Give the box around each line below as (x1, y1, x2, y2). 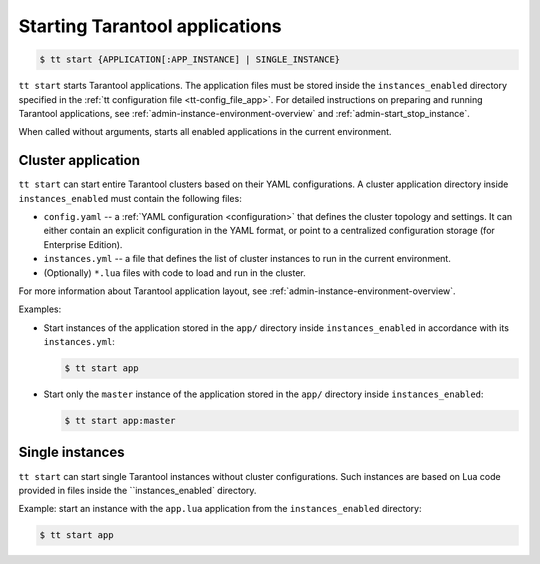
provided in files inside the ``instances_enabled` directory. (18, 484, 257, 496)
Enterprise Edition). (43, 238, 123, 250)
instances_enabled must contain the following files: (18, 192, 242, 204)
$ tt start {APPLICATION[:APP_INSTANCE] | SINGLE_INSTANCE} (39, 54, 341, 65)
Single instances (18, 444, 125, 461)
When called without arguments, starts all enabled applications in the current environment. (18, 126, 392, 138)
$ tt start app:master (64, 415, 176, 427)
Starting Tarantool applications (18, 15, 282, 37)
